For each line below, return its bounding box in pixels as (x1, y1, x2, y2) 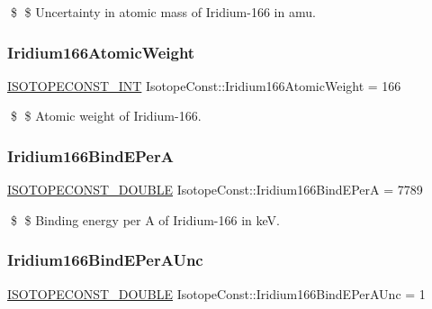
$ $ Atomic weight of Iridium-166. (10, 106, 202, 125)
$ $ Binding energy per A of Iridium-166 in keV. (10, 210, 280, 229)
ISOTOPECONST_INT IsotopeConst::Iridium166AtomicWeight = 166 (7, 76, 401, 95)
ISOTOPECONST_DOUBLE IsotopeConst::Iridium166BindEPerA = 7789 (7, 180, 423, 199)
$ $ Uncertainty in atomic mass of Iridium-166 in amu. (10, 3, 316, 21)
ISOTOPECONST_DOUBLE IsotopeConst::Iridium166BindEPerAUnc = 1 (7, 284, 426, 303)
